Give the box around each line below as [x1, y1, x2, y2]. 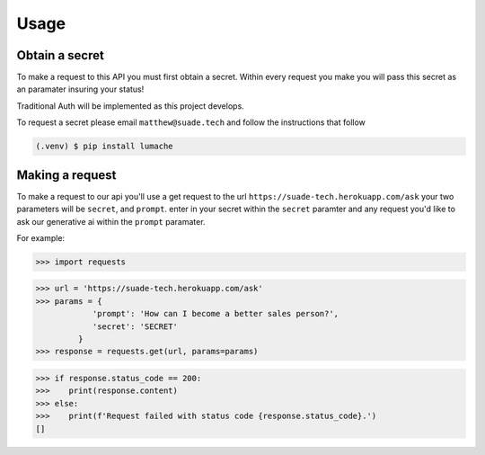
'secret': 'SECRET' [92, 321, 179, 332]
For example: [16, 232, 66, 243]
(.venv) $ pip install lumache [35, 141, 174, 152]
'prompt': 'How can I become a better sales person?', [92, 308, 339, 319]
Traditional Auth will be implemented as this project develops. [16, 100, 244, 112]
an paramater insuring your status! [16, 84, 145, 94]
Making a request [16, 167, 117, 183]
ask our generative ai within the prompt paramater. [16, 216, 206, 227]
